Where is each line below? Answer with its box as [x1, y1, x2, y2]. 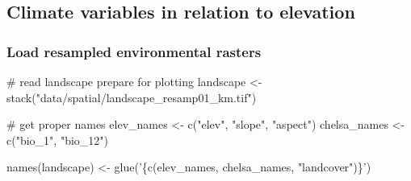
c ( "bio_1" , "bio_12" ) [6, 131, 108, 148]
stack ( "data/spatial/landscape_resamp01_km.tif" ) [6, 88, 257, 105]
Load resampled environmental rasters [6, 41, 262, 61]
